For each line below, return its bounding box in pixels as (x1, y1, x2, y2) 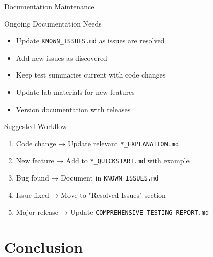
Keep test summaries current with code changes (16, 69, 166, 80)
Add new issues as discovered (16, 52, 107, 63)
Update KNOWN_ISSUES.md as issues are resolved (16, 35, 165, 46)
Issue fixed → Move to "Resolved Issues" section (16, 189, 166, 200)
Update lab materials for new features (16, 87, 135, 97)
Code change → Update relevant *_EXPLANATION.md (16, 138, 179, 148)
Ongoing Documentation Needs (4, 18, 102, 29)
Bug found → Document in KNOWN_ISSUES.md (16, 172, 159, 183)
